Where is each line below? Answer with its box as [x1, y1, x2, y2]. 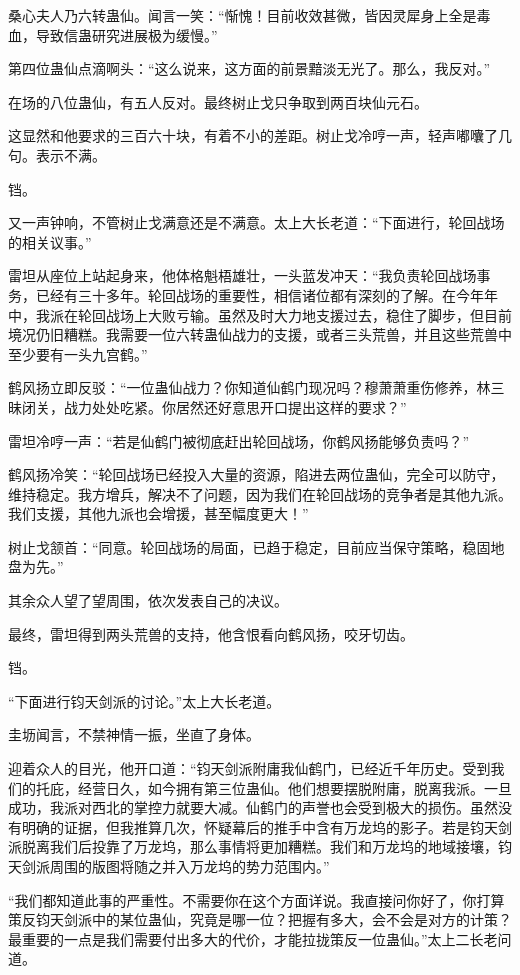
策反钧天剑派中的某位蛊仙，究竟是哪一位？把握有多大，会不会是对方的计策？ [8, 909, 512, 930]
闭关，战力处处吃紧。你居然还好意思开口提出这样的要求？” [21, 396, 407, 417]
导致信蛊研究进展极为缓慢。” [35, 24, 218, 45]
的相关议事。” [8, 231, 92, 252]
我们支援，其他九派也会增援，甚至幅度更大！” [8, 503, 309, 524]
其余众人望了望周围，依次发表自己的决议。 [8, 590, 288, 611]
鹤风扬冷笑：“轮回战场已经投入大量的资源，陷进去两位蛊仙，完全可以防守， [8, 464, 505, 485]
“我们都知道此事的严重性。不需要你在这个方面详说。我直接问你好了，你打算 [8, 889, 505, 910]
